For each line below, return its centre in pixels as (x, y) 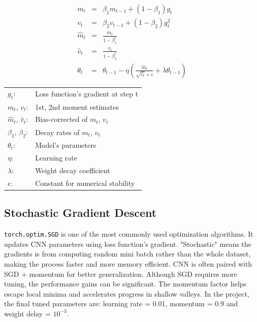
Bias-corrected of (61, 119)
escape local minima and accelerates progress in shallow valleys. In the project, (127, 293)
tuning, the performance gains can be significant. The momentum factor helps (125, 284)
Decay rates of (57, 132)
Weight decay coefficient (73, 170)
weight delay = (27, 313)
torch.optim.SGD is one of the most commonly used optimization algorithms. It (129, 234)
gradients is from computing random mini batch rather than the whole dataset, (127, 254)
